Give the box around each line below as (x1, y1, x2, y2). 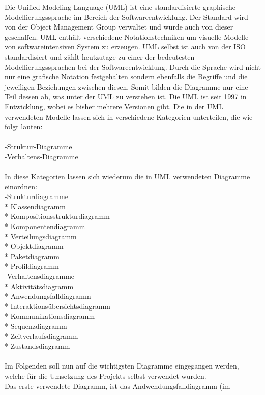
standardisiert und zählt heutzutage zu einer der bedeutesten (5, 51, 195, 62)
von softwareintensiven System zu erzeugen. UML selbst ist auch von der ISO (5, 41, 246, 52)
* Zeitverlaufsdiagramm (5, 330, 78, 341)
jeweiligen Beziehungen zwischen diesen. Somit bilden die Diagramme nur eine (5, 81, 248, 92)
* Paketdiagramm (5, 250, 60, 261)
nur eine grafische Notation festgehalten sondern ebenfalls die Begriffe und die (5, 71, 248, 82)
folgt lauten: (5, 121, 43, 132)
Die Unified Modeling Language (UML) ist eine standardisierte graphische (5, 2, 236, 12)
